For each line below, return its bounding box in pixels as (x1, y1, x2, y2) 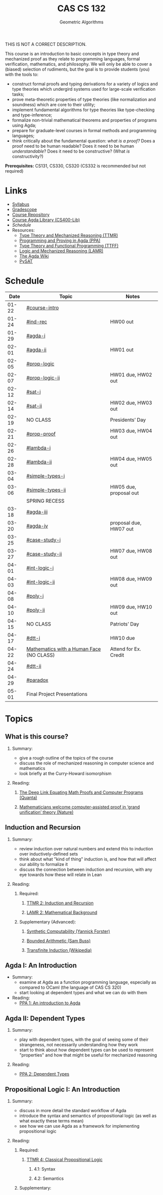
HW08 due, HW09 (110, 575, 152, 582)
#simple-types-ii (26, 486, 66, 493)
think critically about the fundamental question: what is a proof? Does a (12, 137, 155, 144)
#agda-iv (26, 522, 49, 529)
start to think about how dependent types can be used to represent (19, 1047, 154, 1053)
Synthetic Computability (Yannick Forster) (26, 928, 110, 934)
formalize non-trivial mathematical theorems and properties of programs (12, 117, 157, 123)
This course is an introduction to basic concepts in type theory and (5, 51, 139, 57)
